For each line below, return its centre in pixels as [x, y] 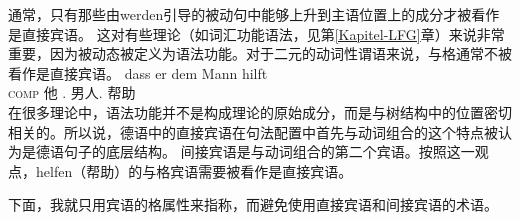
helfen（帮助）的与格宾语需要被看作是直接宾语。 [194, 170]
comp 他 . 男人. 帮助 [72, 92]
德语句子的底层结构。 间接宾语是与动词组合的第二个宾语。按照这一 [255, 151]
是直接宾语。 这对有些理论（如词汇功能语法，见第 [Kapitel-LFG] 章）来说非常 [256, 33]
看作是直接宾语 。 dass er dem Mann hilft [138, 72]
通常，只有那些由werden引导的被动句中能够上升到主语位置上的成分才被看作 [254, 14]
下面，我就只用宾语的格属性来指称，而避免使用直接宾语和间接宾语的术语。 [253, 204]
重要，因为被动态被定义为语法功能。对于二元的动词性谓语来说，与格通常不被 [260, 53]
